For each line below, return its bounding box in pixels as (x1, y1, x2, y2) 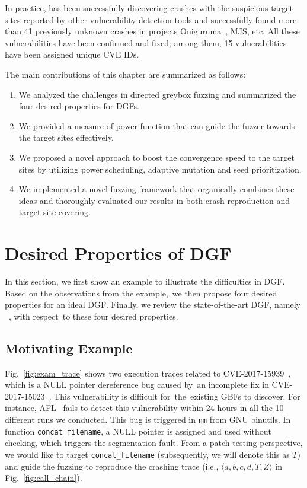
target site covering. (18, 206, 91, 218)
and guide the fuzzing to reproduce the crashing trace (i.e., (5, 460, 219, 472)
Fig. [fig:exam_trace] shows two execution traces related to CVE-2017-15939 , (5, 366, 291, 379)
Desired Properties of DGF (5, 241, 232, 265)
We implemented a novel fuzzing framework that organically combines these (18, 183, 295, 195)
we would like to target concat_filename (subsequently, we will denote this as (5, 448, 290, 460)
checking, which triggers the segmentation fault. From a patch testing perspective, (5, 436, 303, 449)
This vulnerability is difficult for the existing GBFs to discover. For (54, 390, 300, 402)
